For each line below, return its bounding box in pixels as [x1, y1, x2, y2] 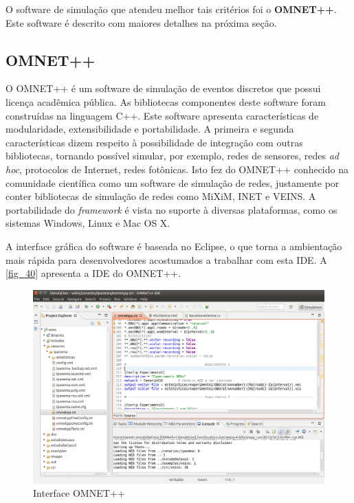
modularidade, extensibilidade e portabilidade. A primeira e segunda [5, 122, 294, 136]
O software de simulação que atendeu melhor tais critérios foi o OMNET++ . [5, 2, 337, 16]
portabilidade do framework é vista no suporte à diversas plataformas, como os [5, 202, 338, 216]
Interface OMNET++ [33, 486, 125, 500]
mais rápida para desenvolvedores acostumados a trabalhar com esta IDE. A [5, 252, 327, 267]
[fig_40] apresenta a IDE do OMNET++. [5, 266, 181, 280]
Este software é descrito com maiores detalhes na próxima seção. [5, 15, 277, 30]
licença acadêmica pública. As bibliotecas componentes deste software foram [5, 94, 326, 109]
